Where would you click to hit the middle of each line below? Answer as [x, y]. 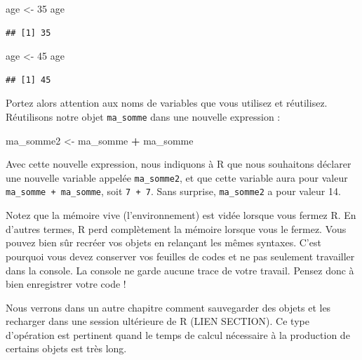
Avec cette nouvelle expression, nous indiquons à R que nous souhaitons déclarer [179, 164]
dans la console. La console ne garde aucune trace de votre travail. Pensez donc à [180, 270]
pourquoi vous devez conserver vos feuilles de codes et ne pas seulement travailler [180, 256]
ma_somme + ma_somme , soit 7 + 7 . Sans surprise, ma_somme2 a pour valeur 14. [173, 191]
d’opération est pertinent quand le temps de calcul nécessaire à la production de [178, 334]
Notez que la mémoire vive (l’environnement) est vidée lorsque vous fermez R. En [181, 215]
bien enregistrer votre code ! [66, 284]
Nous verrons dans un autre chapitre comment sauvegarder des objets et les [168, 307]
